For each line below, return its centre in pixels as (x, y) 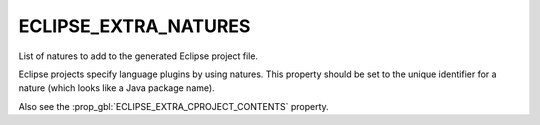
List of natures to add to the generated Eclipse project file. (138, 56)
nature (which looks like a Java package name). (116, 88)
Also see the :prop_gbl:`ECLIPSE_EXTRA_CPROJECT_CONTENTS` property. (173, 106)
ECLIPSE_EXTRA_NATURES (134, 26)
